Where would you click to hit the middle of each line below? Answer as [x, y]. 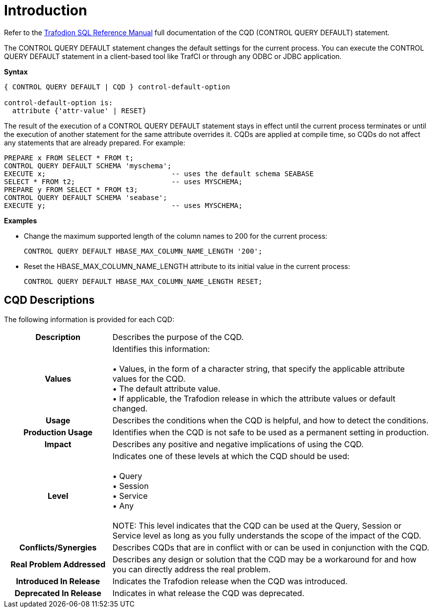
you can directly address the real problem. [191, 569]
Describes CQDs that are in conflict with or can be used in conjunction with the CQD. [271, 547]
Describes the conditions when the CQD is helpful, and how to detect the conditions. [270, 420]
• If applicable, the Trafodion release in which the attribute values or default [254, 398]
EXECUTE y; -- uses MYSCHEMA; [123, 205]
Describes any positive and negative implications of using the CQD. [238, 444]
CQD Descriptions [49, 300]
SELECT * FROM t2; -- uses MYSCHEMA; [123, 181]
